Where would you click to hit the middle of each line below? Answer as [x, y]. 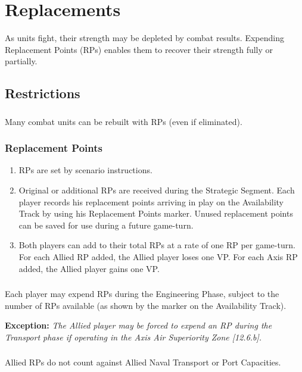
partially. [21, 61]
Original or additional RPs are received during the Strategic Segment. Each [157, 190]
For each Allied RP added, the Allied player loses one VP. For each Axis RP [158, 256]
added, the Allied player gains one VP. [89, 268]
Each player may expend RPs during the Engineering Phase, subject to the [142, 294]
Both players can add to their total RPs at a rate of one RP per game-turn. [157, 245]
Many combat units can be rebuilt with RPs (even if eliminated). [124, 121]
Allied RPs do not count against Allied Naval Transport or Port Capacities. [143, 362]
